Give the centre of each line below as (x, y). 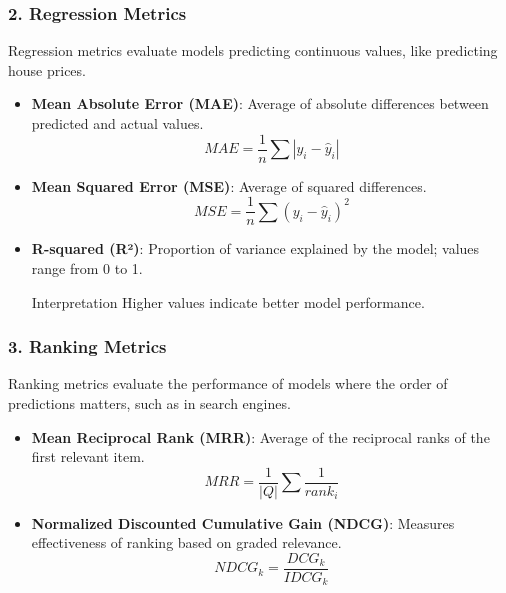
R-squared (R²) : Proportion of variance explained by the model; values (255, 248)
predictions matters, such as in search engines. (149, 402)
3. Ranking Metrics (87, 346)
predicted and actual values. (117, 123)
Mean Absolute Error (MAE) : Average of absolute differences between (260, 103)
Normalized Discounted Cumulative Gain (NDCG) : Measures (243, 522)
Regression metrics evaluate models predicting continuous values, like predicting (253, 50)
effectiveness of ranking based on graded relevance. (186, 542)
